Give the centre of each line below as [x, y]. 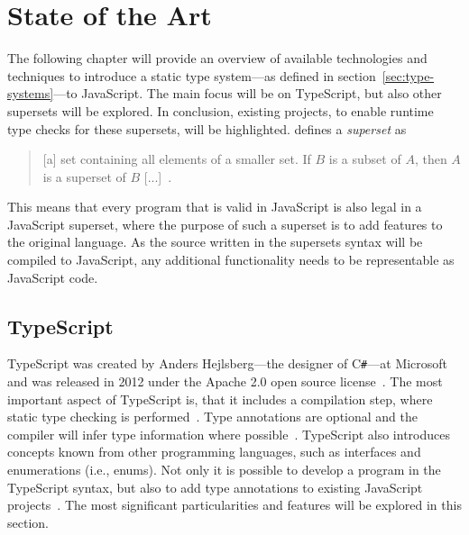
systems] [31, 93]
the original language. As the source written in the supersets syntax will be [215, 242]
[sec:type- [408, 75]
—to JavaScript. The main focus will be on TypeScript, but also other [248, 93]
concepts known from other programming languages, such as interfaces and [214, 452]
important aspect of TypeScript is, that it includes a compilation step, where [220, 399]
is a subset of [365, 159]
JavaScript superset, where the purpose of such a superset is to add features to [225, 224]
